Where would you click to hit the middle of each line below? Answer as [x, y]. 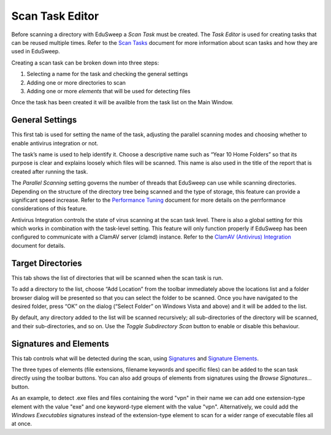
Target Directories [47, 263]
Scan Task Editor [55, 16]
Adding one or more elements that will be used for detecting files [108, 91]
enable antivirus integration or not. [55, 143]
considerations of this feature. [49, 209]
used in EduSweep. [36, 52]
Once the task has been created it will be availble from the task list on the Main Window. [123, 102]
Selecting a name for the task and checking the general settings [107, 74]
